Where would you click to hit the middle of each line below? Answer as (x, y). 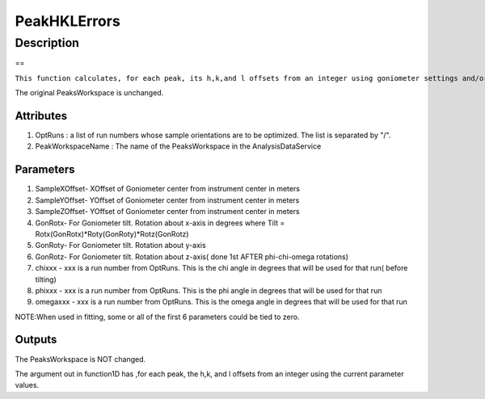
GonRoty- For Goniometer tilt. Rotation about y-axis (120, 246)
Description (47, 43)
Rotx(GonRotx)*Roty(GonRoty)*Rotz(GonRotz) (112, 233)
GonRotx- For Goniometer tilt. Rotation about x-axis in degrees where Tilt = (160, 223)
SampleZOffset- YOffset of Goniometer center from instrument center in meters (167, 212)
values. (27, 385)
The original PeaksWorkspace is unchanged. (89, 93)
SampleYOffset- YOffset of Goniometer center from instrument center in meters (167, 200)
